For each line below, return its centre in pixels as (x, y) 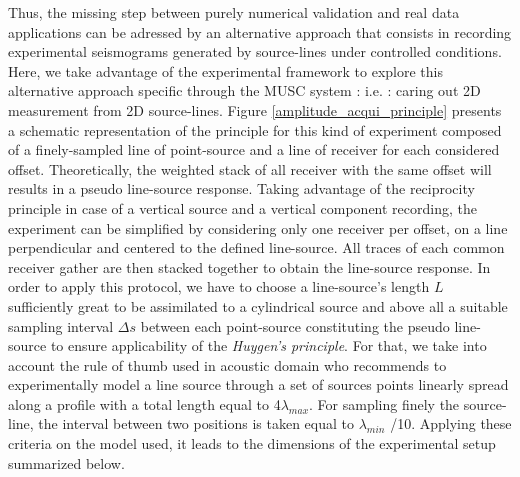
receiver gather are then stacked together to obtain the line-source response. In (249, 266)
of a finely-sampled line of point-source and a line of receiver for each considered (254, 149)
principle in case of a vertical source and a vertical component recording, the (242, 207)
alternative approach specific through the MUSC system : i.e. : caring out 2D (244, 90)
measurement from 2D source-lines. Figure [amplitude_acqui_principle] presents (255, 109)
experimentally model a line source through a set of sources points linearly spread (258, 384)
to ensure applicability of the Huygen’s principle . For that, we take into (268, 345)
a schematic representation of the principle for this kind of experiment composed (255, 129)
